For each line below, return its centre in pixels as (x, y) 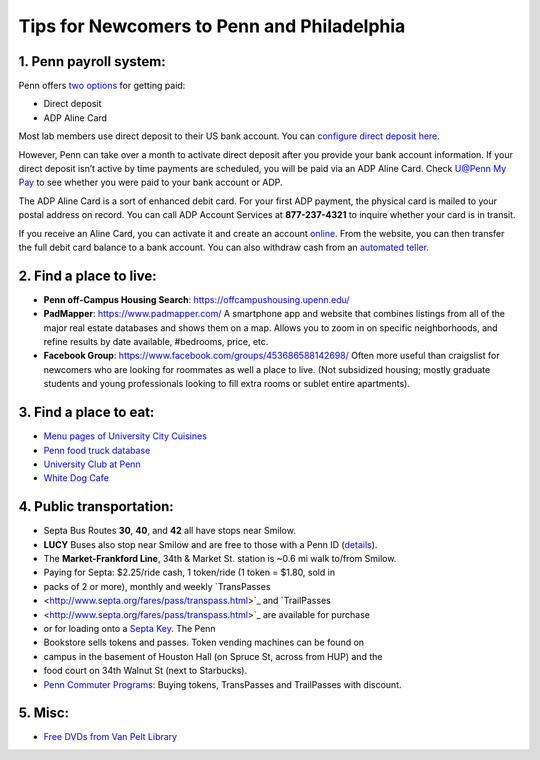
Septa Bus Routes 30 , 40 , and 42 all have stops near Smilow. (170, 531)
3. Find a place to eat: (86, 412)
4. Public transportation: (96, 506)
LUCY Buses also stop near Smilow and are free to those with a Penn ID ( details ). (210, 544)
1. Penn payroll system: (92, 61)
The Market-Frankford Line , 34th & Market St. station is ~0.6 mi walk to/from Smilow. (220, 558)
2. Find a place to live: (87, 275)
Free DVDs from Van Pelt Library (110, 737)
